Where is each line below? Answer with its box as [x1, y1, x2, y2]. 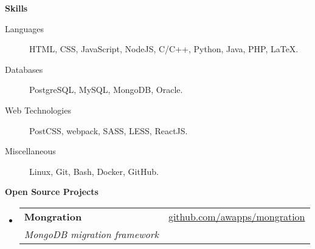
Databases [5, 63, 43, 75]
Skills [5, 2, 28, 14]
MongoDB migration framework [24, 227, 159, 241]
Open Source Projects [5, 185, 99, 198]
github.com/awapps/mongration [168, 209, 305, 223]
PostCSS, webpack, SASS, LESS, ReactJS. [29, 124, 188, 137]
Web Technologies [5, 103, 71, 116]
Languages [5, 22, 44, 35]
